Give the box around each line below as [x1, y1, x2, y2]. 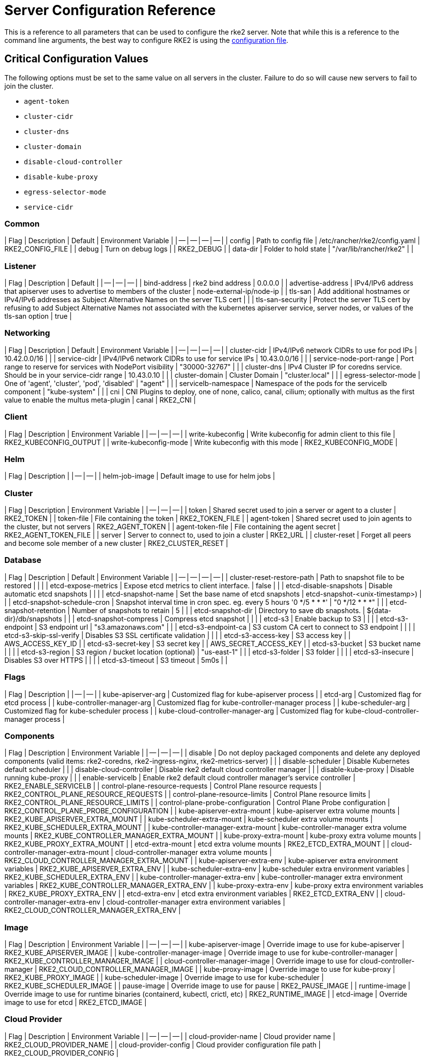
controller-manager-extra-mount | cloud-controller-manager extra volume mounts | [4, 848, 272, 857]
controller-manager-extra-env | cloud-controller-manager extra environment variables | [4, 898, 285, 907]
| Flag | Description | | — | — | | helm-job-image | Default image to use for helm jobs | [4, 472, 275, 481]
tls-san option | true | [4, 312, 72, 321]
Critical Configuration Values [4, 53, 149, 65]
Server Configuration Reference [4, 2, 216, 19]
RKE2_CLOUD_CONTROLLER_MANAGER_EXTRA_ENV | [4, 906, 181, 915]
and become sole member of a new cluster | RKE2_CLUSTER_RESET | [4, 539, 228, 548]
